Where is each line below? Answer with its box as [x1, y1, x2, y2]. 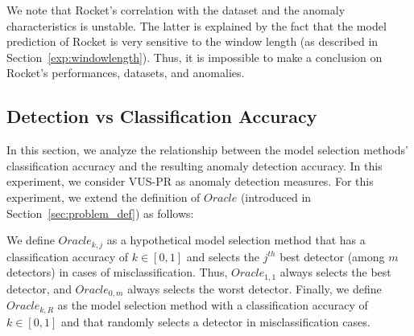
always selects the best [279, 264, 391, 281]
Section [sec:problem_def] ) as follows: [6, 204, 194, 221]
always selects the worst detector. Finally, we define [127, 280, 382, 297]
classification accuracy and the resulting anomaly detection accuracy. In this [6, 157, 383, 174]
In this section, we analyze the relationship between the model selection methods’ [6, 141, 408, 158]
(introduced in [240, 188, 312, 205]
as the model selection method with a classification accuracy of [57, 297, 368, 313]
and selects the [186, 248, 260, 264]
